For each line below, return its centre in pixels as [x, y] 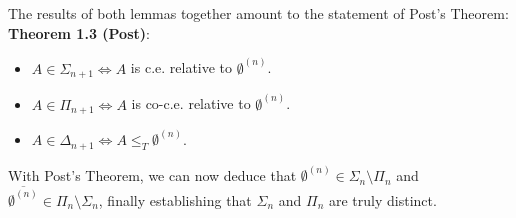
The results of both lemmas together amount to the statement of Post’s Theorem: [258, 13]
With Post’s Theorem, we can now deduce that [152, 175]
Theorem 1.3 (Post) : [79, 32]
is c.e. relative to [181, 67]
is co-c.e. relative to [191, 103]
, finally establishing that [175, 199]
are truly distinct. [382, 199]
